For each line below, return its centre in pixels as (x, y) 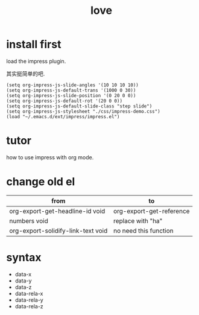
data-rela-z (29, 306)
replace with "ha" (138, 221)
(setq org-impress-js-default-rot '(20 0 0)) (64, 101)
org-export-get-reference (152, 211)
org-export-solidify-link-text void (58, 231)
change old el (41, 182)
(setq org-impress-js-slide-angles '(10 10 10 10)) (72, 85)
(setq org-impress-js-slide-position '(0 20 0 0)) (71, 95)
